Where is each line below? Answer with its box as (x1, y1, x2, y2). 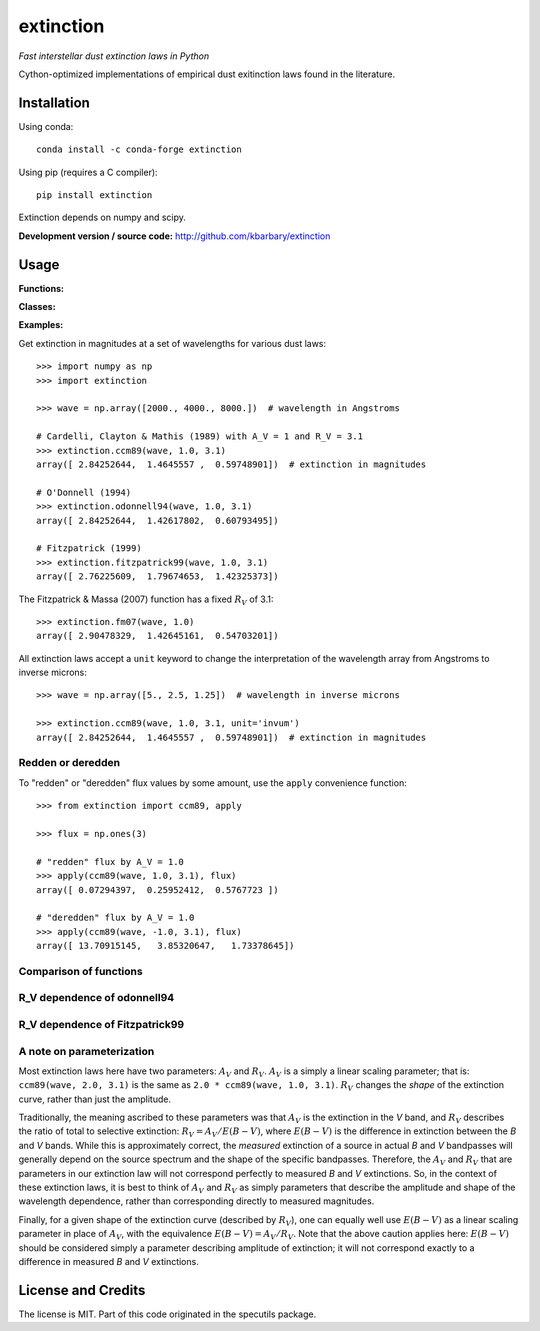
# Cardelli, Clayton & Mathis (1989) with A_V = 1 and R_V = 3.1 (36, 431, 364, 442)
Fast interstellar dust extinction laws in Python (18, 50, 210, 62)
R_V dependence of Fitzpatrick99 (18, 1017, 185, 1031)
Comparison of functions (18, 964, 144, 978)
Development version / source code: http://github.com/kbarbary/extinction (18, 230, 331, 242)
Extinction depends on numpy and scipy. (18, 211, 187, 224)
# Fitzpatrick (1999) (36, 543, 142, 554)
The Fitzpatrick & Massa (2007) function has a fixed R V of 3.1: (18, 593, 274, 607)
